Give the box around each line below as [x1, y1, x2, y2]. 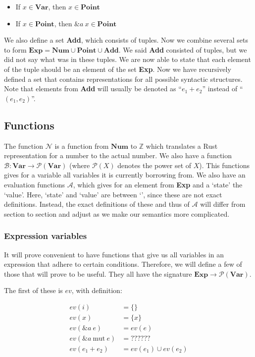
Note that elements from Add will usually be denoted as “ [4, 83, 182, 94]
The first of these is [4, 285, 63, 296]
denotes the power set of [117, 160, 192, 170]
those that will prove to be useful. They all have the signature [4, 268, 192, 279]
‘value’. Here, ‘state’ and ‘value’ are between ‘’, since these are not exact [4, 189, 222, 199]
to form [4, 44, 27, 55]
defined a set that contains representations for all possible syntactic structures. [4, 73, 243, 84]
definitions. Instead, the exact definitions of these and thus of [4, 199, 190, 209]
